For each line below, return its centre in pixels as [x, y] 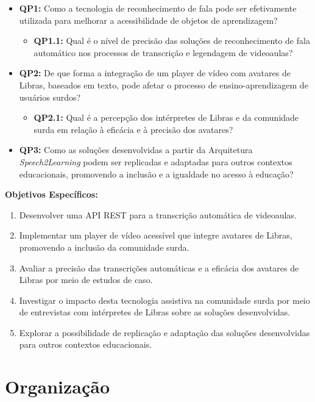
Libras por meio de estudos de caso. [86, 280]
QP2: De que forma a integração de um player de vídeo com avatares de [155, 73]
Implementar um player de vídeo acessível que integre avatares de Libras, [156, 235]
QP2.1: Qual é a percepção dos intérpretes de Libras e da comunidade [166, 117]
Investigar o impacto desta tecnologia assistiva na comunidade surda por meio [165, 300]
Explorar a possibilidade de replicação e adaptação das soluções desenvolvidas [165, 332]
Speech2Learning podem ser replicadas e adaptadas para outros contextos [156, 161]
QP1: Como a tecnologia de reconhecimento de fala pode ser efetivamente [158, 8]
